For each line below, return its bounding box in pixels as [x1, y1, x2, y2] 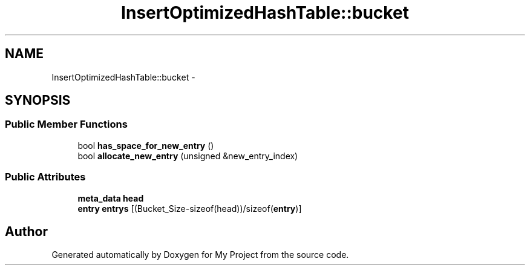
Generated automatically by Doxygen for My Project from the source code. [51, 249, 349, 260]
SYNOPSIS [5, 93, 71, 108]
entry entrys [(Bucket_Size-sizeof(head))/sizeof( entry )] [77, 203, 302, 214]
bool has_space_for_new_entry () [77, 140, 214, 151]
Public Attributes [5, 171, 86, 183]
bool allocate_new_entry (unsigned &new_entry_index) [77, 150, 298, 161]
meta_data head [77, 193, 144, 203]
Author [5, 223, 48, 239]
